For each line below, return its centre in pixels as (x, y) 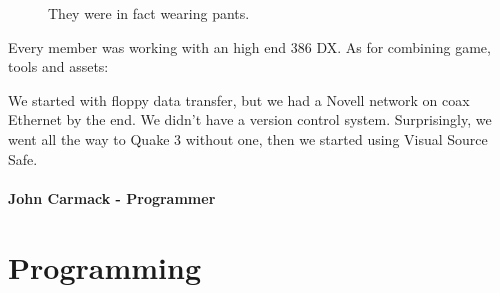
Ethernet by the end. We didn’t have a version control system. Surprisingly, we (250, 119)
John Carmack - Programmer (112, 197)
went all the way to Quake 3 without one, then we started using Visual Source (248, 138)
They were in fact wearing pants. (149, 13)
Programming (104, 266)
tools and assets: (58, 66)
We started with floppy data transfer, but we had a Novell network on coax (239, 99)
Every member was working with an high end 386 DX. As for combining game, (249, 46)
